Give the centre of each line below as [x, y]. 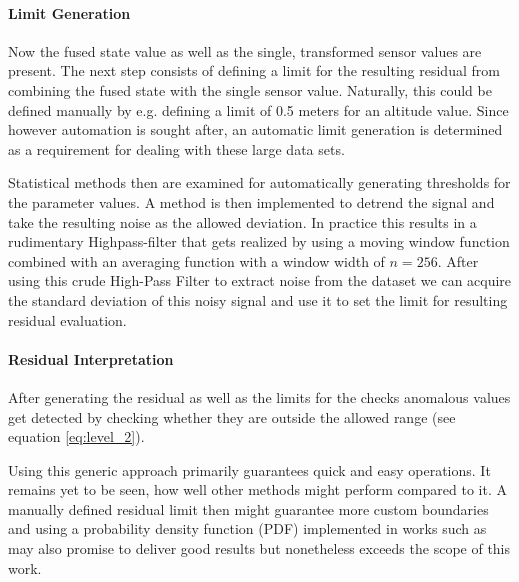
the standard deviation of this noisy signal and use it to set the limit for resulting [258, 299]
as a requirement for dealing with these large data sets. [176, 148]
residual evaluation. [67, 319]
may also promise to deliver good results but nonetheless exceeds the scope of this [259, 548]
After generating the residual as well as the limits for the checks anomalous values [259, 396]
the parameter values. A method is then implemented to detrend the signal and [251, 201]
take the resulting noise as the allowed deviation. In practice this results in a [242, 221]
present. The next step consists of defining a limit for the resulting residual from [254, 70]
